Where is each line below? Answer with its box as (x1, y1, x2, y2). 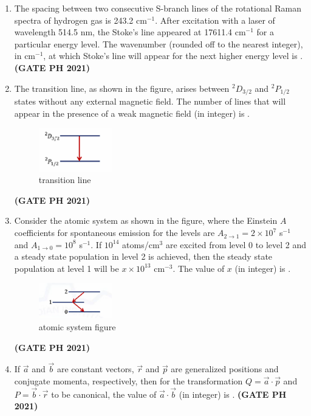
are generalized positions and (171, 362, 279, 375)
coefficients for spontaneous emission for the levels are (14, 226, 215, 239)
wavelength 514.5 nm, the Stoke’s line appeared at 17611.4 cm (14, 26, 246, 38)
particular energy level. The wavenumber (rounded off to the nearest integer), (14, 37, 303, 50)
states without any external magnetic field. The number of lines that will (14, 95, 286, 108)
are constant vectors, (56, 362, 134, 375)
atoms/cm (122, 238, 160, 251)
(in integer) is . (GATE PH (179, 387, 287, 400)
